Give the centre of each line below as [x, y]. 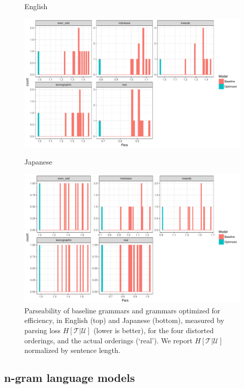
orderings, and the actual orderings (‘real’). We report [109, 340]
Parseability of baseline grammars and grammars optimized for [123, 310]
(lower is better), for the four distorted [154, 330]
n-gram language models [70, 378]
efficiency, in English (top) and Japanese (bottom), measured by [125, 320]
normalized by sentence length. [72, 350]
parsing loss [43, 330]
